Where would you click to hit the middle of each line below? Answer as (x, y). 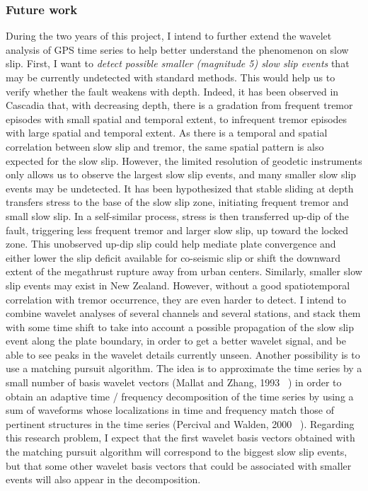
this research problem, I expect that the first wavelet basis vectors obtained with (180, 438)
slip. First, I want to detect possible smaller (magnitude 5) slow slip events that (178, 63)
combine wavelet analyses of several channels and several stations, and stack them (183, 313)
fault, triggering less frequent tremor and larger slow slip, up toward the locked (177, 230)
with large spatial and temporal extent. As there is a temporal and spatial (167, 133)
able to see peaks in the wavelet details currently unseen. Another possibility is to (183, 354)
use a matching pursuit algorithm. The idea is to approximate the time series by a (184, 368)
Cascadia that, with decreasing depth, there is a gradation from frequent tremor (179, 105)
